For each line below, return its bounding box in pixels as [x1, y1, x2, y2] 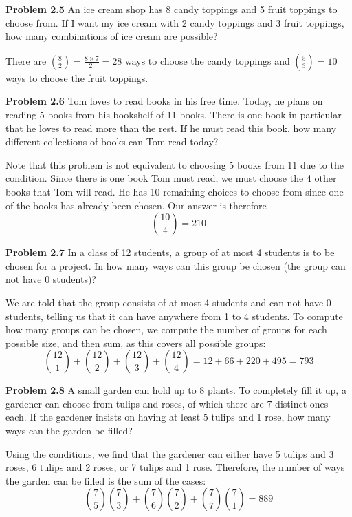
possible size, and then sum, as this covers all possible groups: [5, 335, 266, 350]
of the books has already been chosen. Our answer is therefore [5, 198, 267, 212]
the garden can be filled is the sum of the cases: [5, 473, 206, 487]
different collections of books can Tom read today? [5, 134, 219, 149]
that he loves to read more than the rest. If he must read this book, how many [5, 120, 337, 135]
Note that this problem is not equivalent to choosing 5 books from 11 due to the [5, 157, 344, 171]
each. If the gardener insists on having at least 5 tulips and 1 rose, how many [5, 410, 331, 424]
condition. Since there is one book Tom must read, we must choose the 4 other [5, 171, 337, 185]
